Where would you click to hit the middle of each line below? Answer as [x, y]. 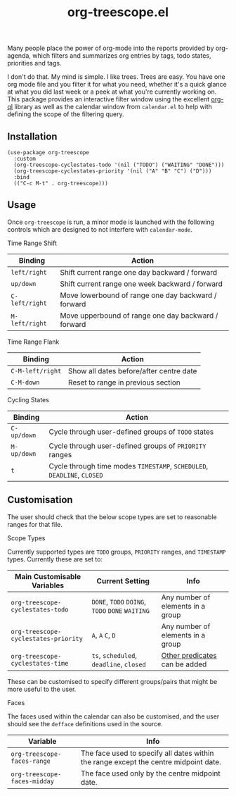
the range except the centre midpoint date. [151, 761]
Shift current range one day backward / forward [138, 272]
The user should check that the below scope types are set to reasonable [112, 517]
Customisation [40, 500]
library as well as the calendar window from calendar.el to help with [113, 107]
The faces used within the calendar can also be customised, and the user [113, 716]
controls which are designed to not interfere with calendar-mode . [100, 229]
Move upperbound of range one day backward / [139, 316]
